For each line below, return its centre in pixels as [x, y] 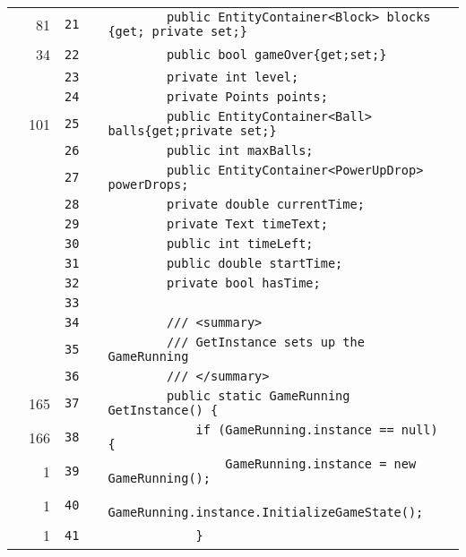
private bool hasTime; [243, 283]
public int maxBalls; [240, 150]
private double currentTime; [265, 204]
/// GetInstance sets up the [265, 342]
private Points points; [247, 97]
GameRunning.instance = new [321, 464]
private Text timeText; [247, 224]
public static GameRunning [258, 396]
